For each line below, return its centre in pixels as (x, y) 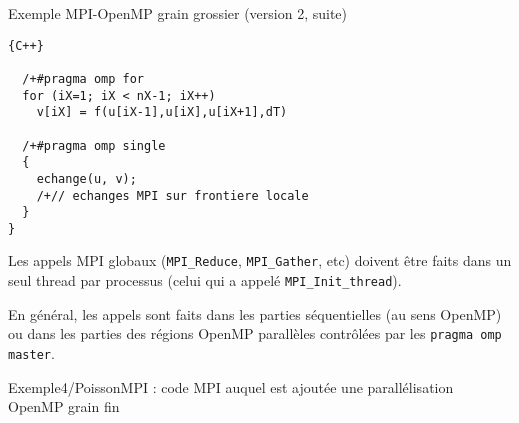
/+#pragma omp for (83, 78)
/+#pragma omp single (94, 145)
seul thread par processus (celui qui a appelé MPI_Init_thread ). (205, 280)
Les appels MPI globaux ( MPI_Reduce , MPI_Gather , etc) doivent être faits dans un (260, 260)
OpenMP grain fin (64, 406)
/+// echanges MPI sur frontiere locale (172, 195)
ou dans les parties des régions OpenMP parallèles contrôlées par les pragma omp (255, 333)
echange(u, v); (86, 178)
